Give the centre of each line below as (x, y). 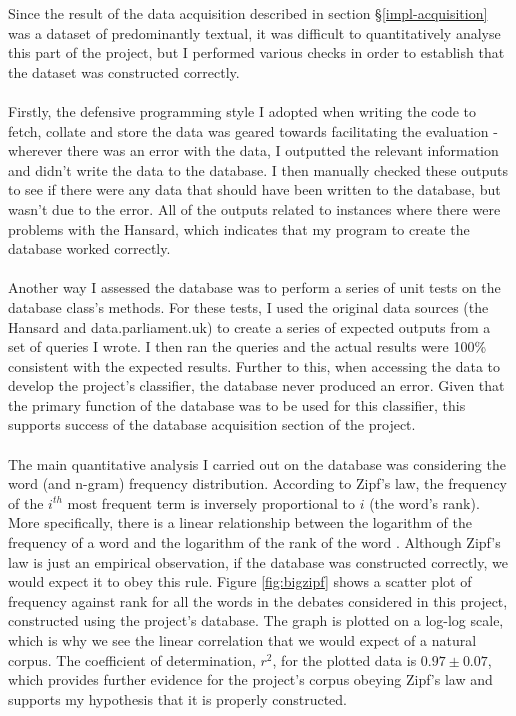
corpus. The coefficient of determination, (132, 659)
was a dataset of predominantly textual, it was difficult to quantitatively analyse (254, 32)
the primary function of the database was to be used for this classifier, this (237, 404)
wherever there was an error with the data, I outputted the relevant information (253, 150)
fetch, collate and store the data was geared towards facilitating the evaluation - (253, 130)
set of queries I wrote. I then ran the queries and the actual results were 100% (247, 346)
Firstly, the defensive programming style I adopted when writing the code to (242, 110)
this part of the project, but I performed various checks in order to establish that (256, 52)
